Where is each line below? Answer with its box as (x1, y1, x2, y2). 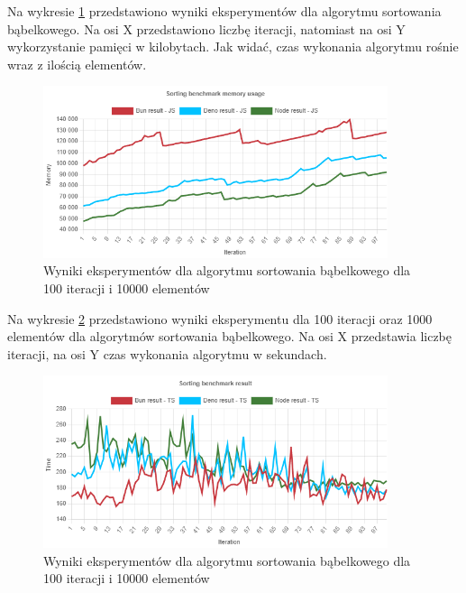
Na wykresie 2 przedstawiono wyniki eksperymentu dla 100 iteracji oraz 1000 (7, 309, 433, 328)
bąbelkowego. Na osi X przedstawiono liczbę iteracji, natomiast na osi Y (7, 19, 406, 38)
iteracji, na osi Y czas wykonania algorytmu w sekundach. (7, 344, 327, 363)
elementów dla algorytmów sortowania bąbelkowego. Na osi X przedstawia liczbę (7, 327, 452, 346)
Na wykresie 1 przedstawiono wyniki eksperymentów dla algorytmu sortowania (7, 2, 442, 20)
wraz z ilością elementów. (7, 54, 147, 73)
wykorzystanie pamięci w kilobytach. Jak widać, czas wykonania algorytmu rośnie (7, 37, 459, 56)
